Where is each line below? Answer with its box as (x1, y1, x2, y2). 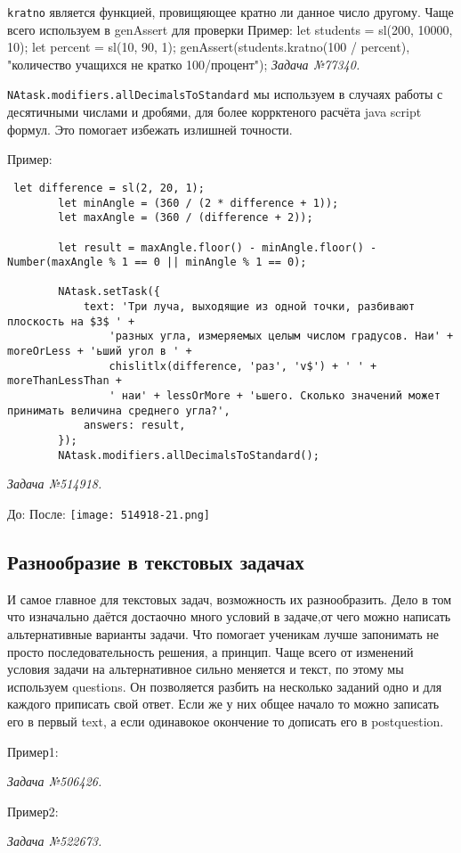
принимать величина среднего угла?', (7, 404, 230, 417)
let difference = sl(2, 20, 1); (13, 181, 205, 194)
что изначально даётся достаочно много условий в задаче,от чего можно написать (7, 607, 451, 626)
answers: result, (83, 419, 186, 432)
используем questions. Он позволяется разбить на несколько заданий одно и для (7, 677, 442, 695)
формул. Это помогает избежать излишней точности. (7, 119, 293, 138)
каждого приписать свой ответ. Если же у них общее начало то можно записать (7, 694, 440, 713)
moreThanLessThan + (7, 374, 122, 388)
